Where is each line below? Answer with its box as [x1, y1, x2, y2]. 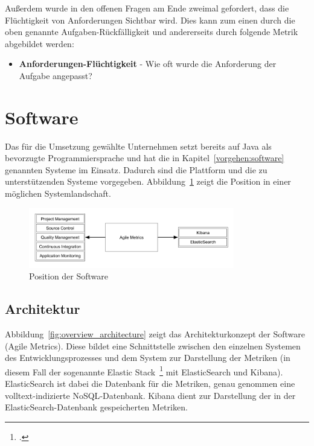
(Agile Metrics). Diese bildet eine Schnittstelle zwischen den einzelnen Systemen [5, 339, 301, 352]
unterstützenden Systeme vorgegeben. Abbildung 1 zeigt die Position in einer [5, 175, 291, 188]
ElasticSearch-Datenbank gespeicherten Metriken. [5, 401, 188, 413]
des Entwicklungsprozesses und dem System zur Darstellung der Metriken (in [5, 351, 290, 364]
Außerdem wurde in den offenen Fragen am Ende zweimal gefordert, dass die [5, 2, 289, 14]
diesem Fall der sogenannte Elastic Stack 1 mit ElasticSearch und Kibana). [5, 363, 283, 378]
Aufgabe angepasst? [19, 69, 92, 81]
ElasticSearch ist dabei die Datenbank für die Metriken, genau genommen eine [5, 377, 295, 389]
